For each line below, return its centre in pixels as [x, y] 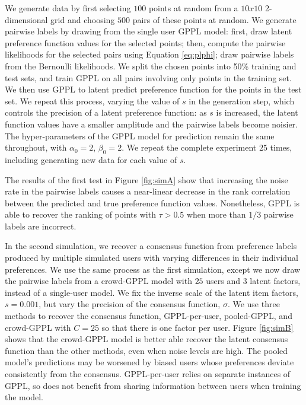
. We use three [254, 304]
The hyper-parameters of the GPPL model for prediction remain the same [140, 135]
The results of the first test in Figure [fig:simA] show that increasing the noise [146, 179]
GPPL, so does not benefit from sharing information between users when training [153, 385]
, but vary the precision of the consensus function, [130, 304]
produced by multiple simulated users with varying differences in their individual [152, 258]
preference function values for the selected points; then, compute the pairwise [145, 42]
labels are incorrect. [41, 226]
